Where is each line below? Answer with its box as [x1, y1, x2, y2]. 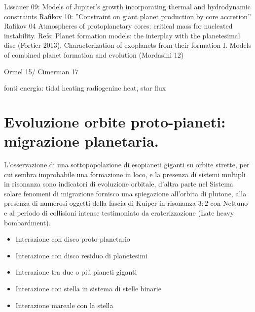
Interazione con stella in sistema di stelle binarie [15, 283, 161, 293]
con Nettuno [210, 198, 248, 208]
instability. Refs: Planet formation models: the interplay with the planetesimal [4, 30, 240, 40]
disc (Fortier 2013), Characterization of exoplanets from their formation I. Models [4, 40, 252, 50]
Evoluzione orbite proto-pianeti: [4, 111, 226, 131]
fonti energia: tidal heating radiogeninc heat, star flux [4, 83, 166, 93]
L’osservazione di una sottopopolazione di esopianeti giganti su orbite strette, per [4, 159, 250, 170]
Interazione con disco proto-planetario [15, 234, 130, 244]
